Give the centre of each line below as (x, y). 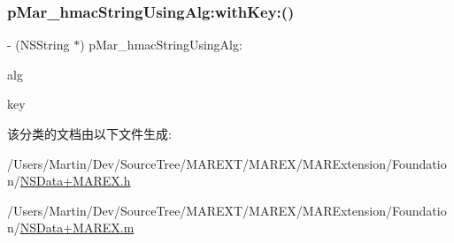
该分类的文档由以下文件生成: (89, 133)
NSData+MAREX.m (77, 228)
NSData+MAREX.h (75, 181)
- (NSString (38, 45)
